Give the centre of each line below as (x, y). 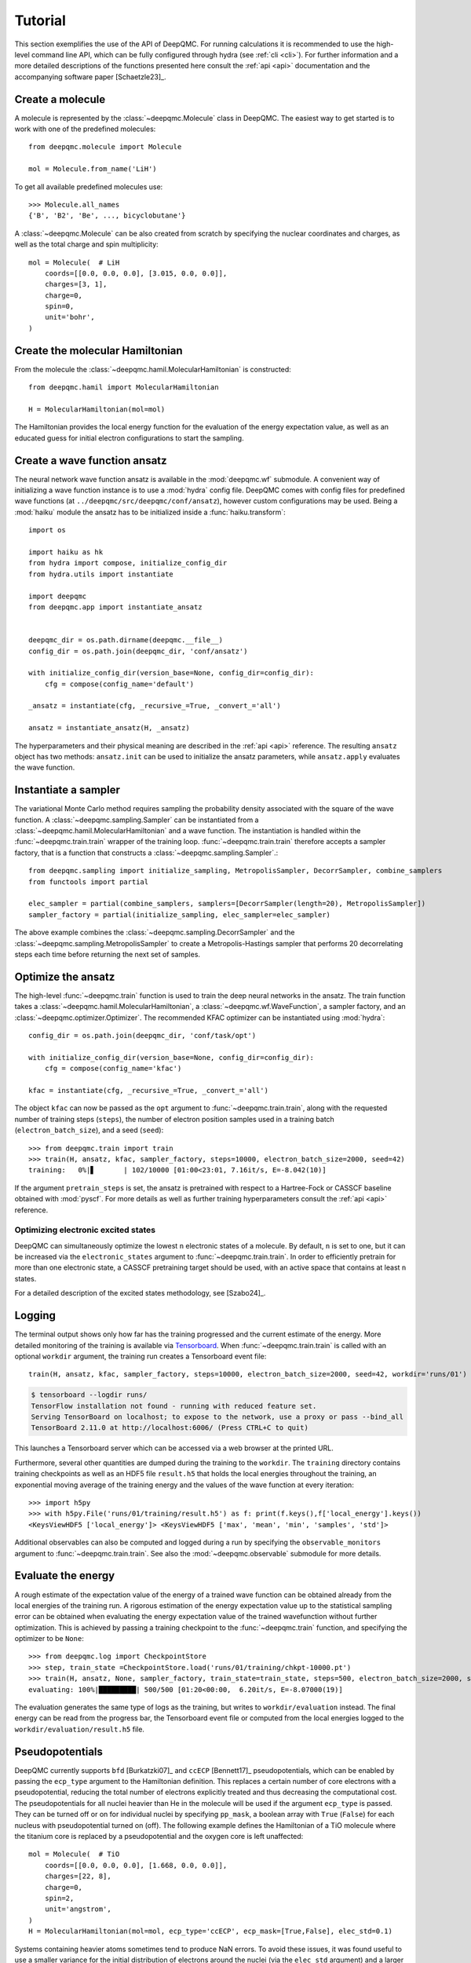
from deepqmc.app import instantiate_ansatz (116, 607)
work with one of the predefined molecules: (85, 129)
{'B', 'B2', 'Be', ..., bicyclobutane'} (107, 216)
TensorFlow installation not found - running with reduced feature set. (174, 1406)
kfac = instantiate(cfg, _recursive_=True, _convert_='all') (148, 1091)
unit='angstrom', (78, 1909)
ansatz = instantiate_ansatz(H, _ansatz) (109, 728)
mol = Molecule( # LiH (74, 262)
